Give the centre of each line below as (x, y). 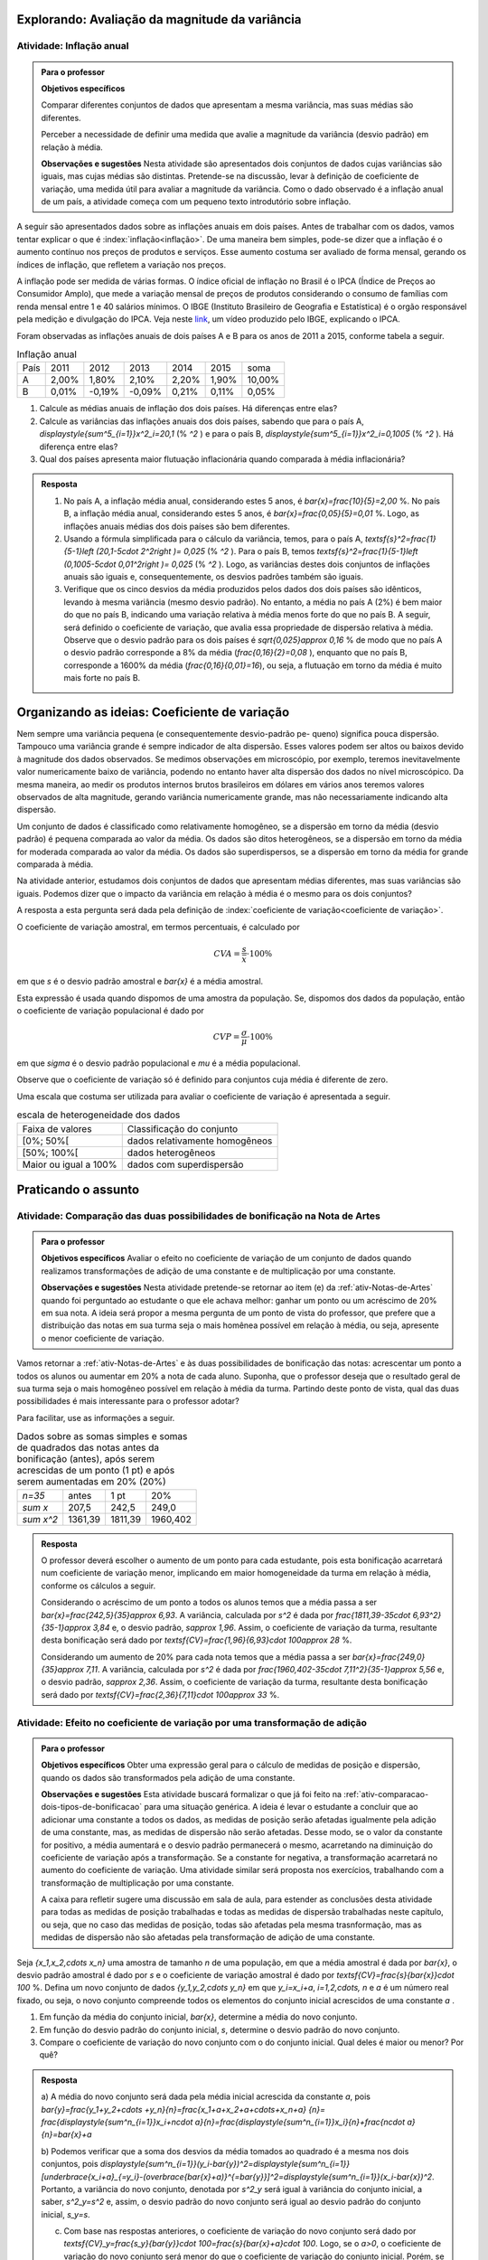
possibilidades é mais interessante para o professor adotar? (128, 1401)
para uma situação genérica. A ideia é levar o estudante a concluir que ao (282, 1807)
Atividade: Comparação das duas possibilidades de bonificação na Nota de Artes (199, 1216)
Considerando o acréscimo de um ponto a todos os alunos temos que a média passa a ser (209, 1602)
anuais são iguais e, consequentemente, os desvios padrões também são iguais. (214, 577)
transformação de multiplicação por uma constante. (137, 1883)
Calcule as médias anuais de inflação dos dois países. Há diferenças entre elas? (188, 409)
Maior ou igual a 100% (70, 1164)
